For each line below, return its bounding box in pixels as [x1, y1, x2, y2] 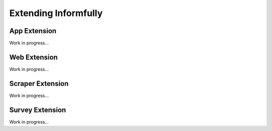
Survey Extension [9, 105, 66, 114]
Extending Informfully [9, 8, 103, 19]
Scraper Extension [9, 79, 69, 88]
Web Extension [9, 53, 58, 61]
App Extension [9, 27, 56, 35]
